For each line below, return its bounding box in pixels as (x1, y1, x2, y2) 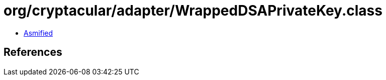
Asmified (24, 28, 53, 37)
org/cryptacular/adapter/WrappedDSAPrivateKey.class (4, 2, 382, 19)
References (4, 46, 62, 59)
